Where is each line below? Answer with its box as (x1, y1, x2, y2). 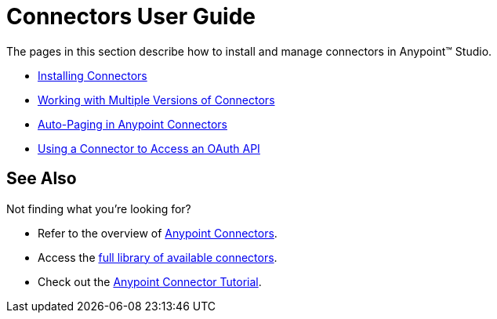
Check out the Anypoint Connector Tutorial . (38, 274, 262, 288)
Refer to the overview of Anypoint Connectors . (38, 226, 278, 240)
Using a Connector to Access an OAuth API (38, 141, 260, 155)
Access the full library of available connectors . (38, 250, 278, 264)
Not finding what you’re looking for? (6, 201, 191, 216)
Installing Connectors (38, 68, 147, 82)
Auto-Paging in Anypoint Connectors (38, 117, 227, 131)
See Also (6, 169, 77, 189)
